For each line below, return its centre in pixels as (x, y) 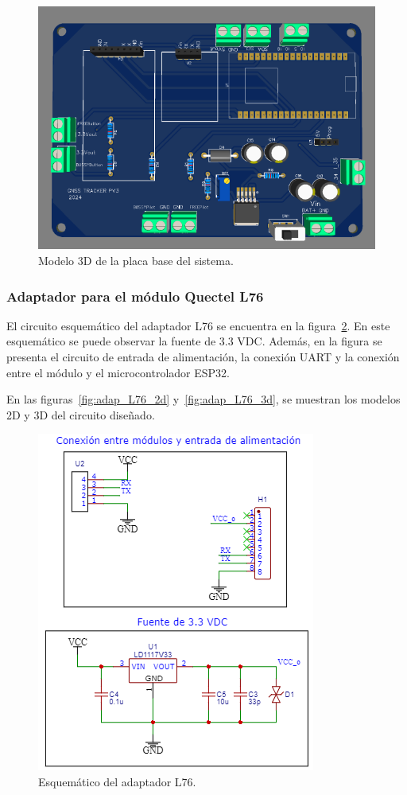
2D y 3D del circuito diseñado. (81, 414)
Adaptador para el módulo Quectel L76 (135, 296)
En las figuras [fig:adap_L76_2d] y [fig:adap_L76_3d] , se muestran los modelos (203, 399)
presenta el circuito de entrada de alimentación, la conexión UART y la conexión (203, 357)
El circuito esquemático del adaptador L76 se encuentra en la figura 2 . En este (198, 325)
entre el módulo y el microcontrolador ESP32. (118, 372)
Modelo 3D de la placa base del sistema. (136, 261)
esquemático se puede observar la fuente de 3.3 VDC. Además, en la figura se (194, 341)
